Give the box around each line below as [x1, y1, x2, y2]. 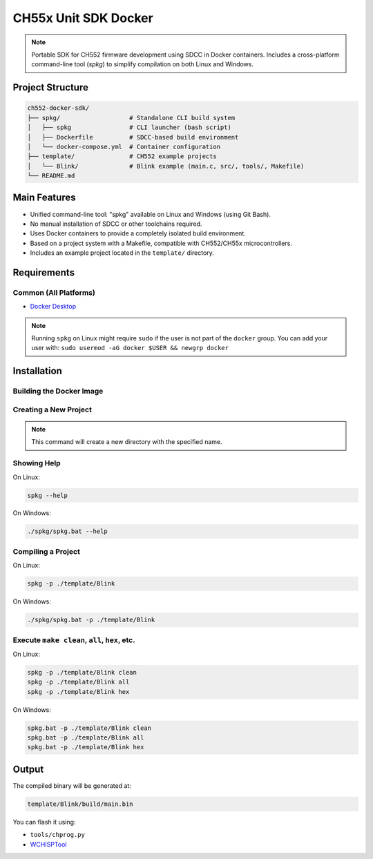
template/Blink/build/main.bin [27, 800, 134, 808]
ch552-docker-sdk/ [27, 104, 90, 112]
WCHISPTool [30, 840, 67, 849]
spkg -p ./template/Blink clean [27, 668, 137, 676]
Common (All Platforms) [12, 287, 96, 297]
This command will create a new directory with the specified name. [31, 438, 222, 446]
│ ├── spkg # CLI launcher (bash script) [27, 124, 231, 131]
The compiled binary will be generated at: [12, 781, 131, 790]
